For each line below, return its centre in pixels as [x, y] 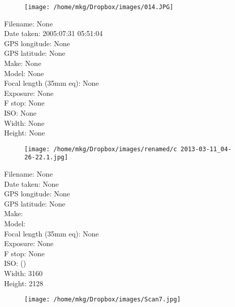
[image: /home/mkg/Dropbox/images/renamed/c [101, 149]
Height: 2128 [24, 283]
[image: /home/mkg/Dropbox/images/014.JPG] [99, 7]
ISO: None [20, 113]
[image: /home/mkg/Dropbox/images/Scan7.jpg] [103, 300]
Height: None [25, 133]
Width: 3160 [23, 273]
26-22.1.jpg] [46, 158]
